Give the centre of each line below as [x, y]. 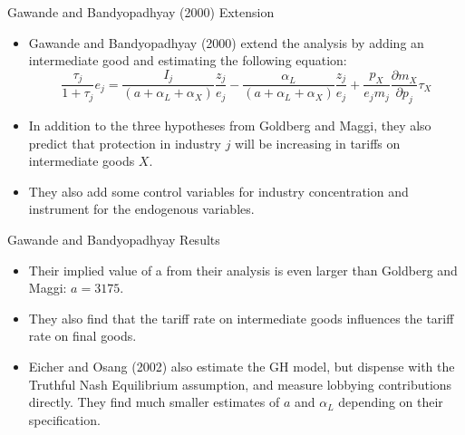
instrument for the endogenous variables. [141, 209]
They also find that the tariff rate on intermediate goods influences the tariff [241, 318]
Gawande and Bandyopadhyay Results [114, 240]
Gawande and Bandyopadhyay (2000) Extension [141, 12]
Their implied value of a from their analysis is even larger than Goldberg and [243, 270]
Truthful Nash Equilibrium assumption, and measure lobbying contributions [240, 384]
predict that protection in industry [125, 143]
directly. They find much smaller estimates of [154, 402]
